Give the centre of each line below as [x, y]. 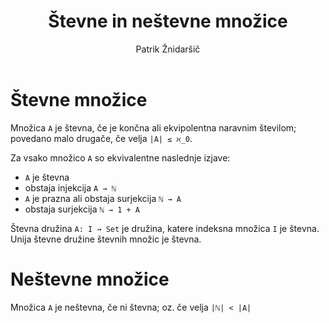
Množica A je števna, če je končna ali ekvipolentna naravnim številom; [153, 127]
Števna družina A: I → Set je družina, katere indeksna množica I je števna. [165, 228]
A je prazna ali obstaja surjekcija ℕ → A [103, 198]
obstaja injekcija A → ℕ [70, 187]
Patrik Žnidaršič [168, 49]
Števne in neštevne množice [168, 21]
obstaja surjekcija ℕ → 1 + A [82, 209]
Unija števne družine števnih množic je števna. [106, 239]
